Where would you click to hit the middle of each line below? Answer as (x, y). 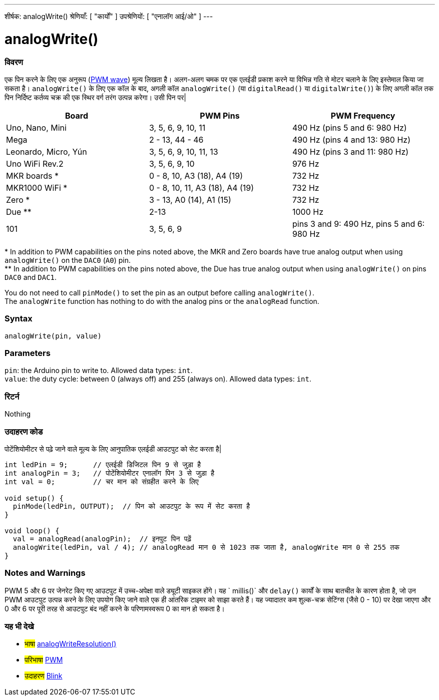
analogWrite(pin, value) (53, 336)
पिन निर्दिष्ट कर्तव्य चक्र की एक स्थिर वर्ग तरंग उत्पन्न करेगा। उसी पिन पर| (95, 97)
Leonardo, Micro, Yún (47, 151)
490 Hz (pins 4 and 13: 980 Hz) (351, 139)
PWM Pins (220, 115)
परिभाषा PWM (44, 660)
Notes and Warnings (45, 573)
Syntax (19, 319)
